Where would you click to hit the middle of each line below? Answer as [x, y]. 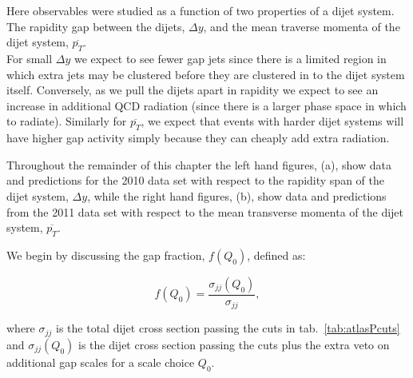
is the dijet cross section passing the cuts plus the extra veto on [234, 344]
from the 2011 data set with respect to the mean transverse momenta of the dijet [205, 211]
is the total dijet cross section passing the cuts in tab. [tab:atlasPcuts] [228, 328]
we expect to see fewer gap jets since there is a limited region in [230, 58]
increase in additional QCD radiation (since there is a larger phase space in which [206, 105]
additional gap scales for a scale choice [101, 362]
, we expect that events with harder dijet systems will [272, 121]
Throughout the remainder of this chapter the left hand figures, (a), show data [199, 164]
